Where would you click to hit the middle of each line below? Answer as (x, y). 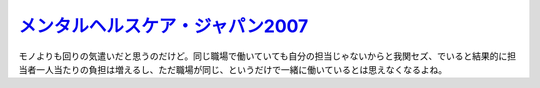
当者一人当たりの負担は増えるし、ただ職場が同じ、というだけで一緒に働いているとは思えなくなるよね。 (233, 69)
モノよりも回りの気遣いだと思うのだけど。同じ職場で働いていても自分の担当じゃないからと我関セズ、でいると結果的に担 (267, 56)
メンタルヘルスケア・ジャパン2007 (163, 26)
